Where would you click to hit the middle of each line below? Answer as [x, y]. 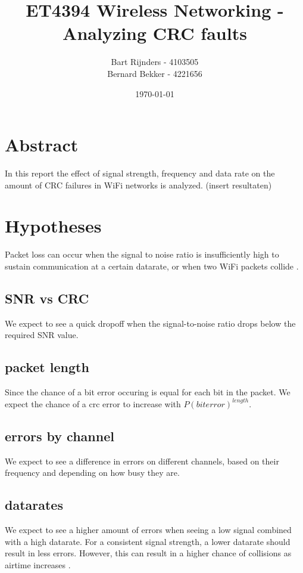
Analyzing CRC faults [155, 33]
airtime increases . [38, 564]
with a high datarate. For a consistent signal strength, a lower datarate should [148, 541]
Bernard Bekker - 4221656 [155, 73]
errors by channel [60, 436]
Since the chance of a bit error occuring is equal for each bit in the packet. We [148, 392]
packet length [47, 367]
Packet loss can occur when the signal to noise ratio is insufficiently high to [142, 254]
